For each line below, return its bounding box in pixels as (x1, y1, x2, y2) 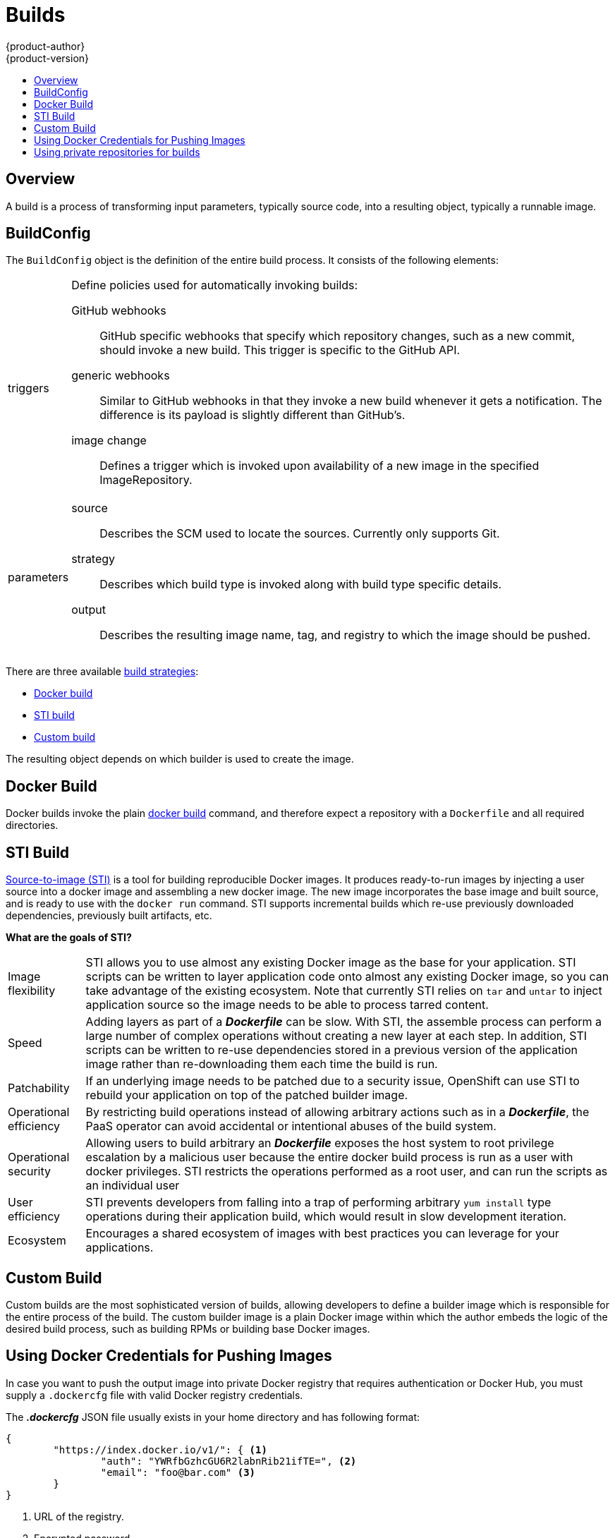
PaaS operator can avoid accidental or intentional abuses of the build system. (85, 1119, 497, 1134)
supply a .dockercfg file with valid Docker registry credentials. (6, 1388, 303, 1401)
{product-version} (6, 52, 90, 64)
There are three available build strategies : (6, 665, 199, 678)
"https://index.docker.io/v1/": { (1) (53, 1443, 267, 1455)
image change (71, 433, 147, 448)
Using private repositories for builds (34, 145, 200, 158)
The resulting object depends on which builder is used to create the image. (6, 753, 354, 765)
